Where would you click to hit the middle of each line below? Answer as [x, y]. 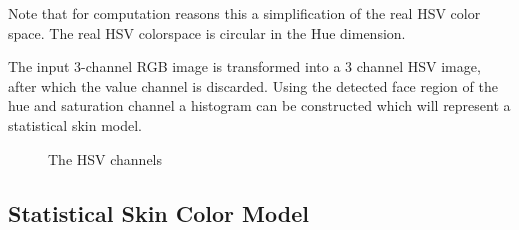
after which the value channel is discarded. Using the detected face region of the [253, 85]
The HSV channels [105, 158]
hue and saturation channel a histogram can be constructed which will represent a [259, 105]
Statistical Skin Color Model [158, 212]
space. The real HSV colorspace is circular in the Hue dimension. [207, 32]
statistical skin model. [75, 124]
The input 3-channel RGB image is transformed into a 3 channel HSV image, [244, 66]
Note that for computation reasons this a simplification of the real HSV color [244, 13]
